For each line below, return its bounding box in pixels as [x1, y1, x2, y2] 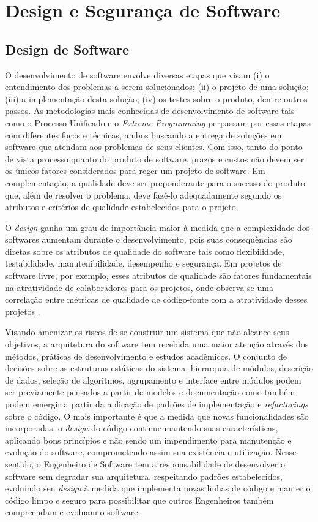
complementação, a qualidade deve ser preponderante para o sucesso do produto [5, 176, 305, 189]
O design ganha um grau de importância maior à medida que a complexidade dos [5, 221, 310, 233]
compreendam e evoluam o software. [5, 505, 141, 518]
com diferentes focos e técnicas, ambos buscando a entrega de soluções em [5, 128, 282, 141]
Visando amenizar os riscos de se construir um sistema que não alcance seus [5, 325, 289, 338]
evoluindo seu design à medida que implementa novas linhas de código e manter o [5, 482, 311, 494]
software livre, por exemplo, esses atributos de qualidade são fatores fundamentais [5, 269, 312, 282]
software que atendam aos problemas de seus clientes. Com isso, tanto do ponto [5, 140, 303, 153]
